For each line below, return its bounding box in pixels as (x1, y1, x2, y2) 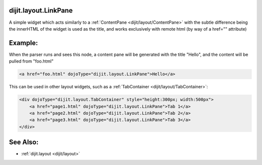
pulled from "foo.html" (9, 58, 54, 64)
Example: (9, 39, 38, 47)
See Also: (9, 138, 39, 147)
